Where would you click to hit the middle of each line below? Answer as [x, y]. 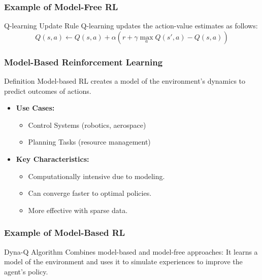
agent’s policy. [26, 271]
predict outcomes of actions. [48, 91]
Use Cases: [35, 108]
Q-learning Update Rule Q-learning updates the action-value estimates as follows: [131, 26]
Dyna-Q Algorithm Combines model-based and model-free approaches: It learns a [131, 251]
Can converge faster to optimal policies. [90, 193]
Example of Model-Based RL [65, 233]
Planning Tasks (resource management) [89, 142]
